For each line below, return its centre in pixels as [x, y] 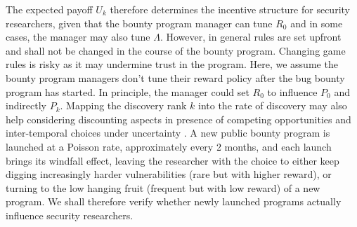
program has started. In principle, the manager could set [128, 91]
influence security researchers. [70, 215]
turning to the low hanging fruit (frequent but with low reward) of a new [163, 187]
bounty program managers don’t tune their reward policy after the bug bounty [175, 77]
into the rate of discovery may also [273, 105]
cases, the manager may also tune [78, 37]
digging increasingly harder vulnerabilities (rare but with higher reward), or [169, 174]
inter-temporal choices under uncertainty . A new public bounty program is [168, 133]
